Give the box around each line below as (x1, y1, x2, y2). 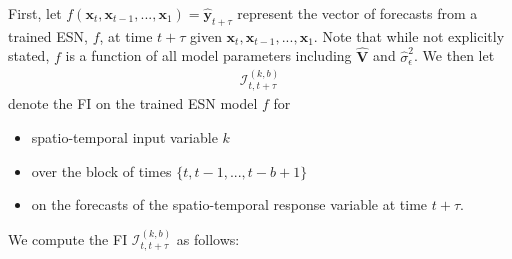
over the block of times (31, 160, 172, 181)
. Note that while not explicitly (313, 25, 505, 46)
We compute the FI (8, 228, 128, 249)
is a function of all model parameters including (65, 45, 352, 66)
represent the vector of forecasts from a (237, 3, 478, 23)
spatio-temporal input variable (31, 127, 218, 148)
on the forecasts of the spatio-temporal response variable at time (31, 194, 428, 215)
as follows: (176, 228, 240, 249)
